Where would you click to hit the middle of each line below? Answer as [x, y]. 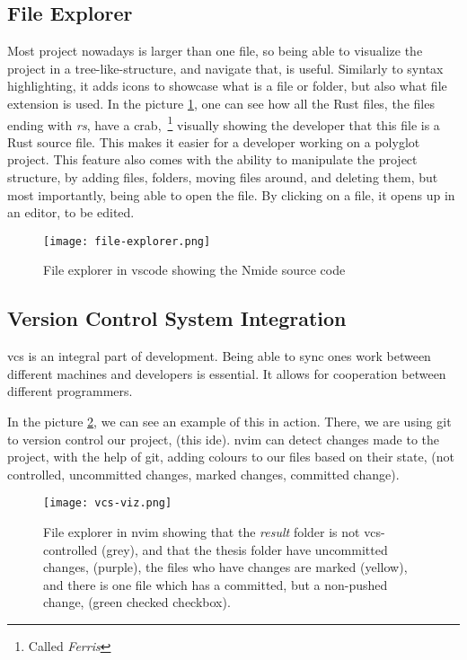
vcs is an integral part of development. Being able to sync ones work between [219, 356]
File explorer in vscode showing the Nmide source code [194, 270]
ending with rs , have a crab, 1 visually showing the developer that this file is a [224, 123]
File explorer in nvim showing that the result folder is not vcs [212, 532]
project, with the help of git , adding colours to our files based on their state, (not [231, 457]
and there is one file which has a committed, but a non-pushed [216, 584]
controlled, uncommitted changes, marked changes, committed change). [203, 474]
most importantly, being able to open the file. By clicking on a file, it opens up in [231, 194]
